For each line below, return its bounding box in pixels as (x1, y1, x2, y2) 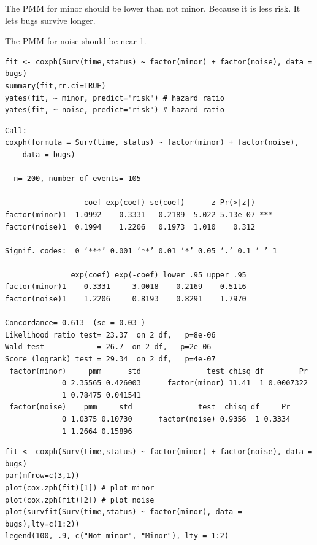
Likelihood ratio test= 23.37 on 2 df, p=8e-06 (5, 330, 216, 339)
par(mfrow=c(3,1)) (5, 471, 80, 481)
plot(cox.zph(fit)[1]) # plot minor (5, 483, 155, 492)
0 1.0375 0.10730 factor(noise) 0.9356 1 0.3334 (62, 415, 291, 423)
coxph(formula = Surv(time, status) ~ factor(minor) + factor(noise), (5, 138, 299, 147)
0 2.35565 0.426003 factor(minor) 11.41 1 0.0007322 (62, 379, 308, 388)
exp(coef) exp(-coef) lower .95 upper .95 (71, 270, 246, 279)
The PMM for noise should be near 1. (5, 34, 147, 47)
